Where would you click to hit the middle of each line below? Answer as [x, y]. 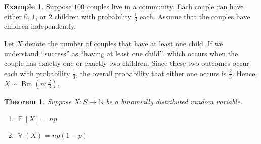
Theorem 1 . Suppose [38, 101]
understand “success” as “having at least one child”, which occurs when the [121, 53]
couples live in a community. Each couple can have [165, 6]
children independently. [40, 26]
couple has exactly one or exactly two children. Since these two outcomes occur [127, 63]
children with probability [93, 16]
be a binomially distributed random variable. [174, 101]
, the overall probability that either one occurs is [151, 73]
